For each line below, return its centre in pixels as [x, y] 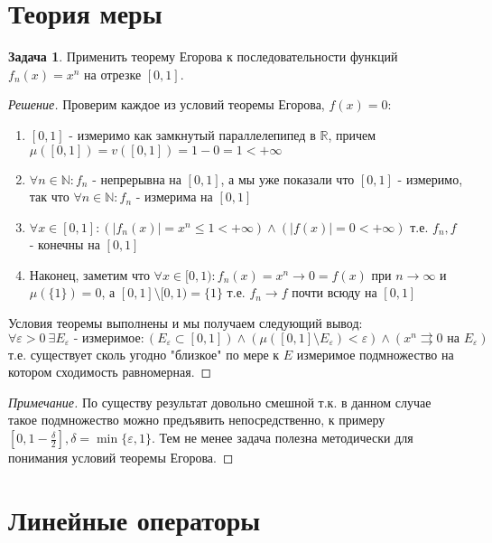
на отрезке [113, 74]
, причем [352, 134]
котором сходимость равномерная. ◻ [110, 372]
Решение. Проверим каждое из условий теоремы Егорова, [167, 104]
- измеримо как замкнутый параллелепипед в [192, 134]
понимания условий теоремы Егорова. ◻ [121, 458]
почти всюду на [334, 292]
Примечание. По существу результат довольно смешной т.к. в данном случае [220, 402]
